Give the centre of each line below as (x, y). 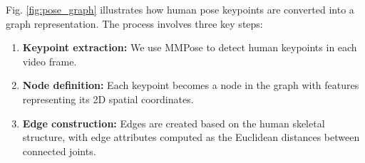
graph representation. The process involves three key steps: (134, 23)
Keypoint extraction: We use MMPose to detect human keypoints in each (190, 47)
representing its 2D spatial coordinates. (108, 99)
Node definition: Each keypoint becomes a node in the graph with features (191, 85)
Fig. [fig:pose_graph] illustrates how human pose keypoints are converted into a (180, 9)
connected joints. (59, 151)
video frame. (50, 61)
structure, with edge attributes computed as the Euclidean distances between (191, 137)
